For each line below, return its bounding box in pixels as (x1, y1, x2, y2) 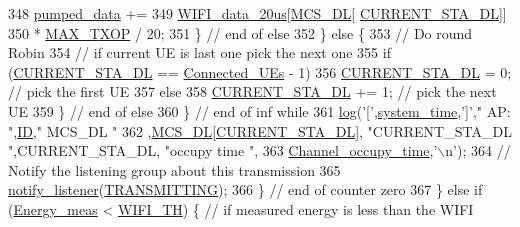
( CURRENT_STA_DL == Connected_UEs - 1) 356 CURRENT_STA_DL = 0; (8, 61, 512, 82)
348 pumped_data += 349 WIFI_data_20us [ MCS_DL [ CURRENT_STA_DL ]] (8, 3, 507, 23)
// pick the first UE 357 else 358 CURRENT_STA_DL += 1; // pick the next (8, 81, 497, 102)
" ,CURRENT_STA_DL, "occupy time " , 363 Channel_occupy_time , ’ (8, 140, 438, 161)
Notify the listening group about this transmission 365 (8, 159, 341, 180)
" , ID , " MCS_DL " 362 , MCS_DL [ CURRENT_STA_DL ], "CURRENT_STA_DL (8, 120, 512, 141)
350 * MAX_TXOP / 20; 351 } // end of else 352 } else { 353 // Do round (8, 22, 473, 43)
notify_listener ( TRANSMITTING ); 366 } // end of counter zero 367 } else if (8, 179, 483, 200)
